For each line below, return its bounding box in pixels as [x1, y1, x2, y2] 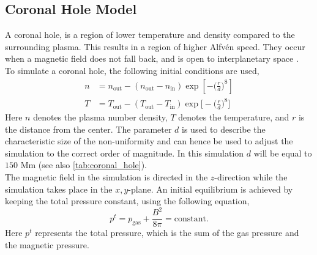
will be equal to [253, 146, 312, 159]
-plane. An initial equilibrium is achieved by [128, 182, 293, 195]
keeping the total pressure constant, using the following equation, [5, 194, 250, 207]
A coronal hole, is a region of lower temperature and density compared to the [5, 28, 295, 41]
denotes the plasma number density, [33, 110, 168, 123]
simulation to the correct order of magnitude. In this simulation [5, 146, 244, 159]
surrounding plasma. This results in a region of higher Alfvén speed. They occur [5, 40, 305, 53]
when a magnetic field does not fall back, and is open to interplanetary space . [5, 52, 299, 65]
